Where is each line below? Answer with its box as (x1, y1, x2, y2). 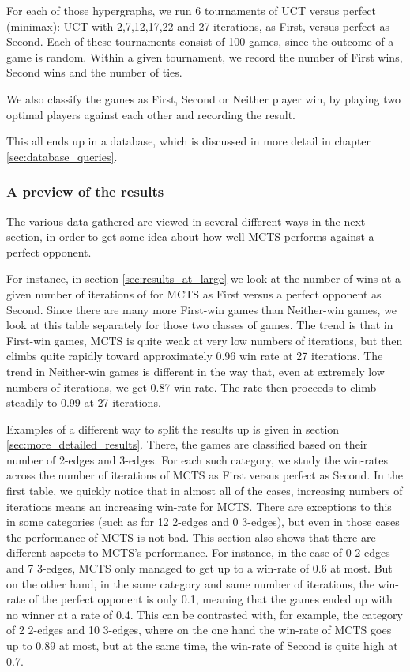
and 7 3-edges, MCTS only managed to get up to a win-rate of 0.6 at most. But (6, 560, 393, 576)
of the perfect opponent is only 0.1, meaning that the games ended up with (28, 591, 393, 607)
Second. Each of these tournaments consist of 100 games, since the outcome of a (6, 33, 394, 50)
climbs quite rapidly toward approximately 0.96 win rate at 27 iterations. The (6, 347, 383, 364)
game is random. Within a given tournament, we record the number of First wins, (6, 48, 403, 65)
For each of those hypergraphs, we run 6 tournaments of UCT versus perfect (6, 2, 376, 18)
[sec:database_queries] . (6, 148, 118, 164)
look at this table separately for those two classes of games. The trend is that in (6, 317, 393, 333)
